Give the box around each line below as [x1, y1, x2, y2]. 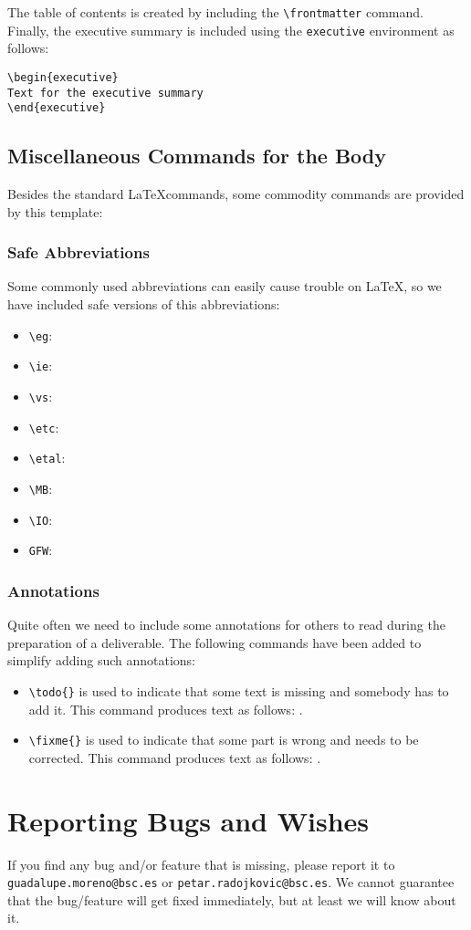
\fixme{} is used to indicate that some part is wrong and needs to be [28, 730, 419, 749]
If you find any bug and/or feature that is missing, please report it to [7, 854, 395, 873]
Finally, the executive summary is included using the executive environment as [7, 20, 455, 39]
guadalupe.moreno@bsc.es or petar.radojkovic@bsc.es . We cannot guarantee [7, 873, 455, 892]
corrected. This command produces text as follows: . [28, 747, 321, 767]
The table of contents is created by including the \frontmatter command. [7, 3, 424, 21]
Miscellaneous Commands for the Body [7, 141, 387, 170]
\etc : [28, 417, 59, 436]
